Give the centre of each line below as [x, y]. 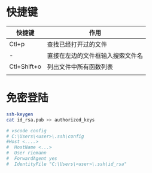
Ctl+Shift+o [25, 66]
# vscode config [26, 130]
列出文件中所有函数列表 [80, 66]
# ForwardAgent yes [32, 159]
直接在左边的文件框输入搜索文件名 [95, 56]
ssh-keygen [20, 114]
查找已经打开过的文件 [77, 44]
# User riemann [26, 153]
